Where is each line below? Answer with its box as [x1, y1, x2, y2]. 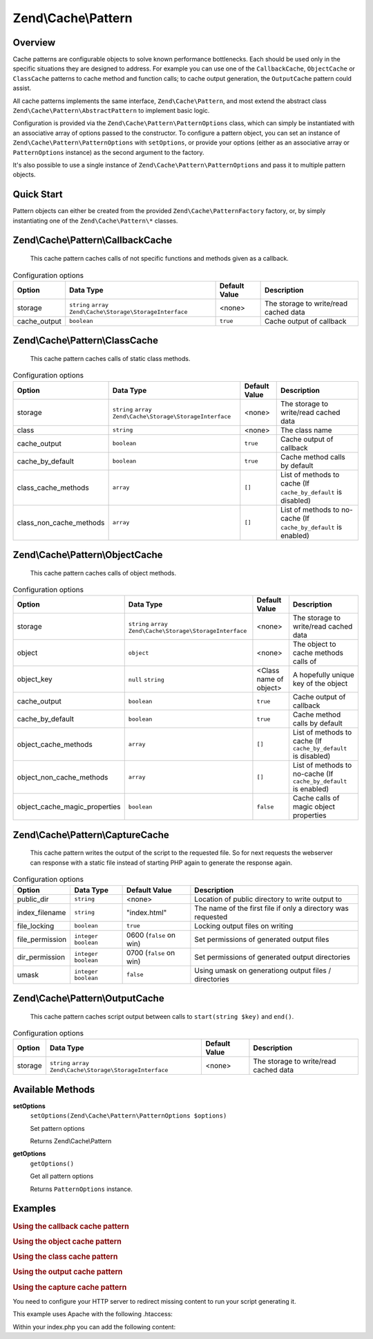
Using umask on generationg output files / [194, 966, 332, 975]
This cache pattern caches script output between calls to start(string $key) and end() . [30, 1012, 294, 1020]
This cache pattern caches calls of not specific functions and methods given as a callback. [30, 255, 289, 263]
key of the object [292, 678, 348, 688]
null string [128, 676, 165, 684]
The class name [280, 425, 332, 435]
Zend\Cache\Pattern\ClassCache [12, 335, 159, 347]
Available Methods [12, 1083, 95, 1096]
